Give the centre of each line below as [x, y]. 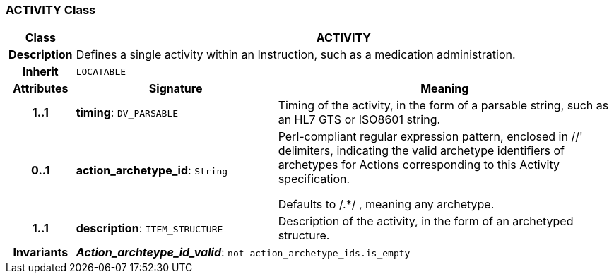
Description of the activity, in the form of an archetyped [426, 221]
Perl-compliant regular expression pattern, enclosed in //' [430, 137]
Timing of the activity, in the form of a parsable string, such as [443, 106]
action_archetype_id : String [152, 171]
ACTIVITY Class [51, 10]
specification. [314, 179]
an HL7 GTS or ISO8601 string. [359, 120]
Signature [176, 89]
